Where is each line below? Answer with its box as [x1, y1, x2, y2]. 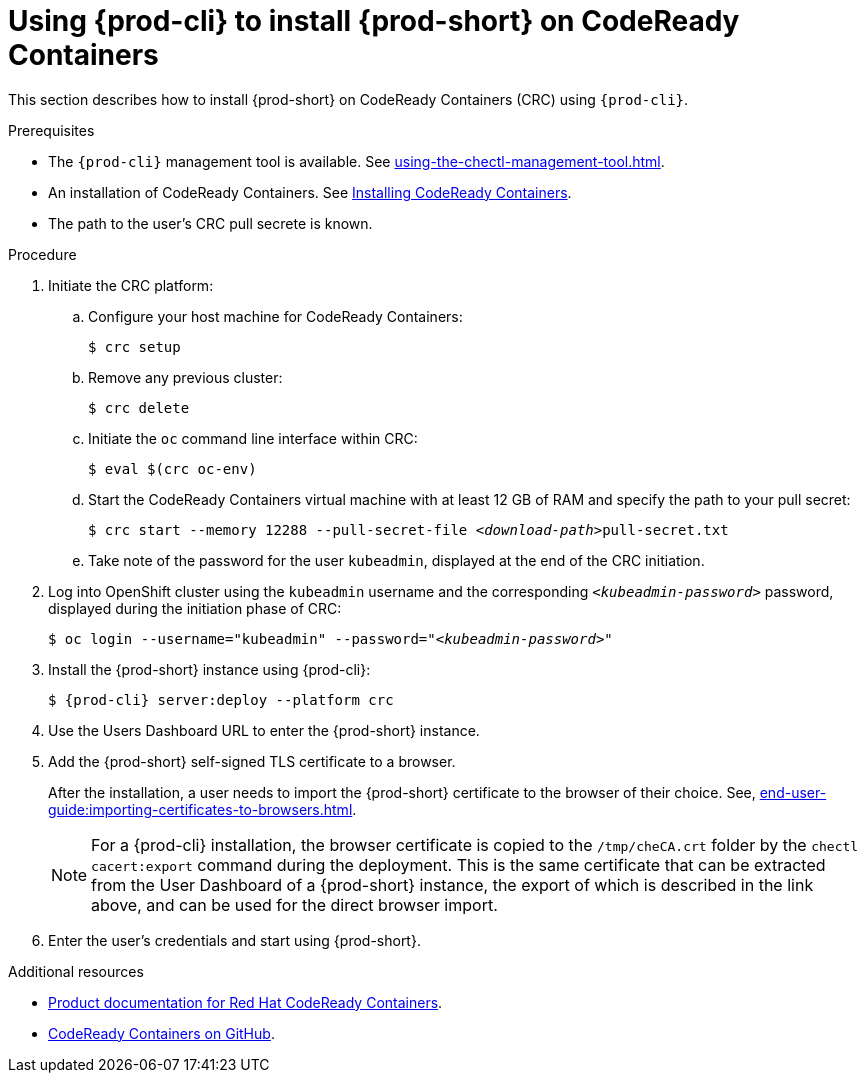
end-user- [759, 783, 827, 801]
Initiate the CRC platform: [48, 276, 214, 294]
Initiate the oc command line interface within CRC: [88, 429, 418, 447]
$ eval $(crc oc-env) [88, 460, 257, 477]
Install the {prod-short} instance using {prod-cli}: [48, 660, 371, 678]
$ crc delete [88, 399, 190, 416]
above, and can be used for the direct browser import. [91, 894, 498, 915]
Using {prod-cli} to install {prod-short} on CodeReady [8, 4, 740, 38]
